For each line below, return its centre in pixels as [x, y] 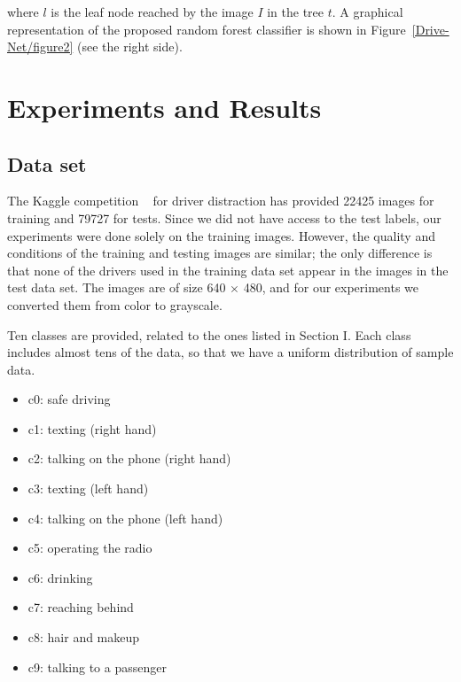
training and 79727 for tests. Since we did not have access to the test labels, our [224, 217]
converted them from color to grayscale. [115, 304]
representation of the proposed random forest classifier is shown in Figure [207, 29]
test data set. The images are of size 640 [117, 287]
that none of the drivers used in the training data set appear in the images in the [228, 270]
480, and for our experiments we [331, 287]
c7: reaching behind [81, 607]
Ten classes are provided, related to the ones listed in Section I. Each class [209, 334]
